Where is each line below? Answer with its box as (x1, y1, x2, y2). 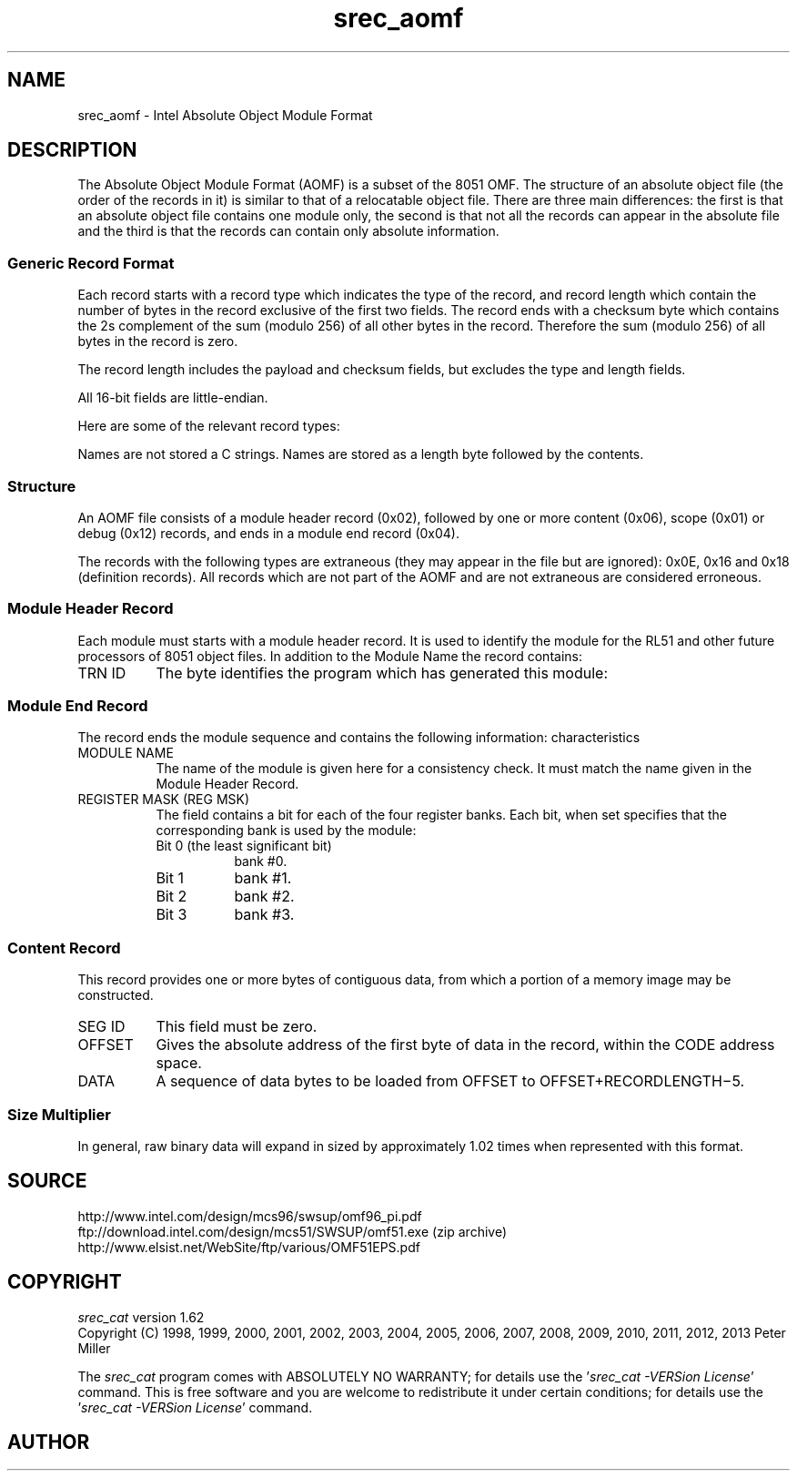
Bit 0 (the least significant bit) (156, 838, 332, 854)
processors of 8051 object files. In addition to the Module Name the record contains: (77, 647, 582, 664)
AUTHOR (7, 1431, 90, 1454)
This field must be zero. (156, 1017, 318, 1036)
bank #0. (234, 853, 288, 870)
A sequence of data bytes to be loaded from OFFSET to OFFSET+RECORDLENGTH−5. (156, 1072, 745, 1091)
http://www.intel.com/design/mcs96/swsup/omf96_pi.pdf (77, 1208, 422, 1224)
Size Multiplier (7, 1105, 111, 1124)
